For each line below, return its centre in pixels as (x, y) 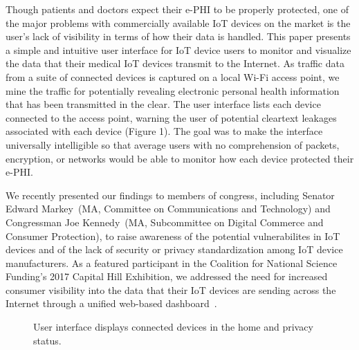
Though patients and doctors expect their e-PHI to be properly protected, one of (177, 9)
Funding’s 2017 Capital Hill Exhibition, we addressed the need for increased (167, 276)
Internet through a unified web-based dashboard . (111, 303)
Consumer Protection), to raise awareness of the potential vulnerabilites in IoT (173, 236)
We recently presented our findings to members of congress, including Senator (170, 195)
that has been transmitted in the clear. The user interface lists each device (163, 104)
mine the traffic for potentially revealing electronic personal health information (173, 90)
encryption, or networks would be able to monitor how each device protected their (180, 158)
